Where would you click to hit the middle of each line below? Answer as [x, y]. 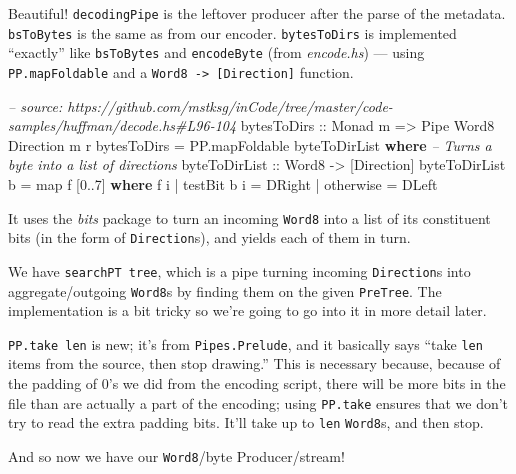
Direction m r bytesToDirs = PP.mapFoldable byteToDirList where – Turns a [250, 144]
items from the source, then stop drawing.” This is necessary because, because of [254, 363]
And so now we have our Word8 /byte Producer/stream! [176, 455]
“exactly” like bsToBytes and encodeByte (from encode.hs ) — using [216, 52]
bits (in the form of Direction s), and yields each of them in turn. [209, 237]
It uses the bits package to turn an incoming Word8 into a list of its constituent [249, 217]
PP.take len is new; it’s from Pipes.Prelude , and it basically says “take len [245, 343]
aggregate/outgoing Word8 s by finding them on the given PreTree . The [225, 290]
